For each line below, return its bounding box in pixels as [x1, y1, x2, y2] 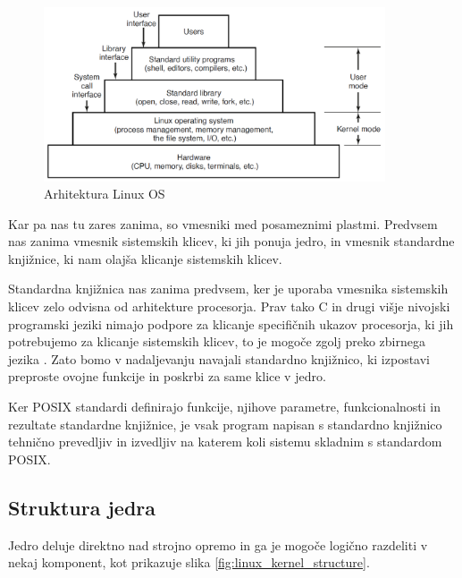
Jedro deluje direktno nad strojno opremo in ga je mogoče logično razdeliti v [8, 535, 428, 554]
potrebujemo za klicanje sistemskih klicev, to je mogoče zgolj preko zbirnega [8, 332, 425, 351]
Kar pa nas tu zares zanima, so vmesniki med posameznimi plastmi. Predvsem [8, 214, 438, 233]
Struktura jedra [8, 493, 156, 521]
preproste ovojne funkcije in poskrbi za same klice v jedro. [8, 367, 326, 386]
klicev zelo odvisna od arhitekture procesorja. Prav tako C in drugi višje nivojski [8, 297, 450, 316]
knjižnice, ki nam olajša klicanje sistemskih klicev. [8, 249, 282, 268]
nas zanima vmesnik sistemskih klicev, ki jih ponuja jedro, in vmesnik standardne [8, 232, 455, 251]
